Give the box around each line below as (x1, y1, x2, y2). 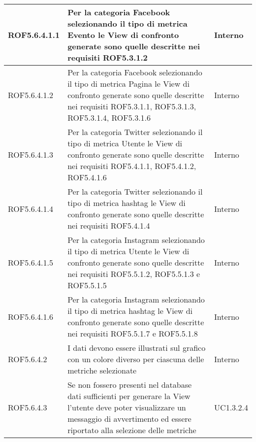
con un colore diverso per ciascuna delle (67, 353, 204, 365)
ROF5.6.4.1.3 (8, 149, 54, 160)
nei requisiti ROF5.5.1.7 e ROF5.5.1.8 (67, 328, 198, 339)
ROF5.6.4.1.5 (8, 257, 54, 268)
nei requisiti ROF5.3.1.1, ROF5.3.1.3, (67, 101, 196, 112)
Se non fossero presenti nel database (67, 379, 192, 390)
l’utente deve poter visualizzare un (67, 402, 186, 413)
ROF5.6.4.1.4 (8, 203, 54, 214)
